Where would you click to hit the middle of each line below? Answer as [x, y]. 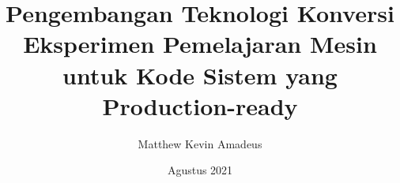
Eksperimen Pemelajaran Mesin [200, 44]
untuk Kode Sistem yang [200, 75]
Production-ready [200, 105]
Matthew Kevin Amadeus [200, 143]
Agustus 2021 [200, 170]
